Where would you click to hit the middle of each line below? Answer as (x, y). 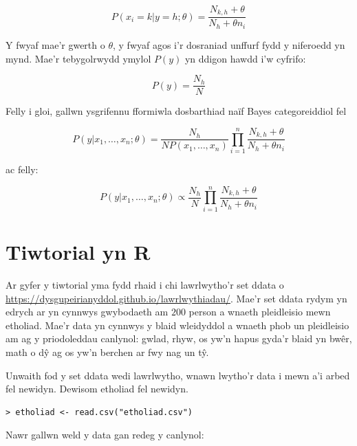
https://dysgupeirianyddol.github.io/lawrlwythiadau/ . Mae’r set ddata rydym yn (176, 298)
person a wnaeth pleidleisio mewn (260, 312)
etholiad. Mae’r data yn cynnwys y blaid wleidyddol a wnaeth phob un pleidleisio (177, 325)
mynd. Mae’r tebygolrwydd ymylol (78, 58)
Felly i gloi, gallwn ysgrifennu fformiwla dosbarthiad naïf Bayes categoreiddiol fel (176, 111)
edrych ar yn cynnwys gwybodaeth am (87, 312)
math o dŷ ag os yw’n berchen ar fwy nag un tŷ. (107, 352)
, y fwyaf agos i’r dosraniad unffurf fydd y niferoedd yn (229, 44)
